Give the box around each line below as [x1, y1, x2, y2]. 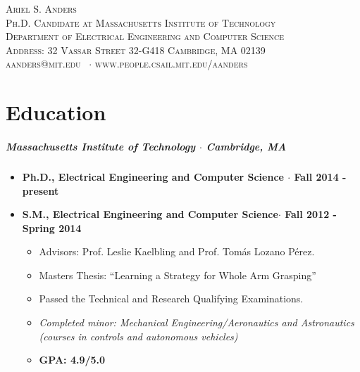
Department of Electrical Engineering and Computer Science [6, 29, 284, 44]
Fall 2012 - [285, 207, 337, 222]
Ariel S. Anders [6, 1, 77, 15]
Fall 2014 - [294, 169, 347, 184]
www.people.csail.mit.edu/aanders [94, 56, 248, 71]
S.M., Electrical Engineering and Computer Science [22, 207, 278, 222]
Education [6, 98, 106, 127]
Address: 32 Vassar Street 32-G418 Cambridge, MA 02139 [6, 42, 266, 57]
